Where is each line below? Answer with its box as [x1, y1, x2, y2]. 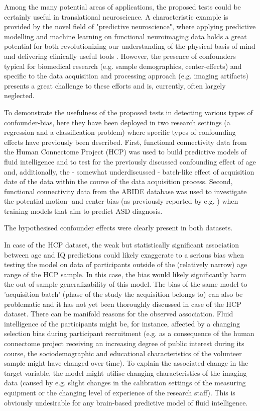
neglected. [4, 90, 35, 101]
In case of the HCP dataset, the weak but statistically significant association [4, 239, 239, 250]
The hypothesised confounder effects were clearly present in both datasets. [4, 222, 233, 233]
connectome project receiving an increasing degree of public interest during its [4, 338, 244, 348]
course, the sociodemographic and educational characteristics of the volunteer [4, 348, 242, 358]
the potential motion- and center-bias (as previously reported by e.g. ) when [4, 196, 238, 206]
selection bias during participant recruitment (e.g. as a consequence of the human [4, 328, 254, 339]
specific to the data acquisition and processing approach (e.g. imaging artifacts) [4, 70, 249, 81]
